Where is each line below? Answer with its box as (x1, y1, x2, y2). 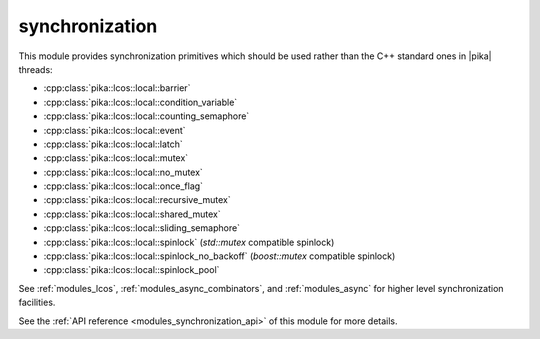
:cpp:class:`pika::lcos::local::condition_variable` (43, 96, 238, 108)
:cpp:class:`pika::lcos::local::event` (43, 124, 186, 136)
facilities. (18, 296, 56, 309)
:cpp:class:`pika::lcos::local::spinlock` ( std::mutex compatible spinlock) (43, 236, 335, 248)
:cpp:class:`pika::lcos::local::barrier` (43, 82, 191, 94)
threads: (18, 63, 54, 75)
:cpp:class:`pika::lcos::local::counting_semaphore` (43, 110, 250, 122)
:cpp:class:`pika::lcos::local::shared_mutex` (43, 208, 221, 220)
